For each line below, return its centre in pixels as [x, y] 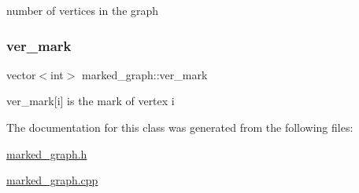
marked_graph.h [47, 153]
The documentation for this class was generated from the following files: [180, 127]
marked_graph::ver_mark [145, 74]
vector [21, 74]
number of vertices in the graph [83, 10]
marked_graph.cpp [52, 180]
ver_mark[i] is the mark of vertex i [91, 101]
